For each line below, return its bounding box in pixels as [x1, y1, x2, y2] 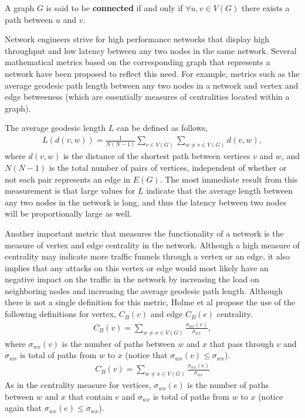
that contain [68, 390, 113, 402]
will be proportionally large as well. [5, 207, 132, 220]
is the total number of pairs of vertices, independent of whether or [49, 161, 287, 173]
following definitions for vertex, [5, 308, 116, 320]
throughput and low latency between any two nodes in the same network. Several [5, 44, 297, 56]
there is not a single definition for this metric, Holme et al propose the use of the [5, 296, 296, 308]
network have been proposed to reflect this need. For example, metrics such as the [5, 67, 300, 79]
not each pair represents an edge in [5, 173, 131, 185]
